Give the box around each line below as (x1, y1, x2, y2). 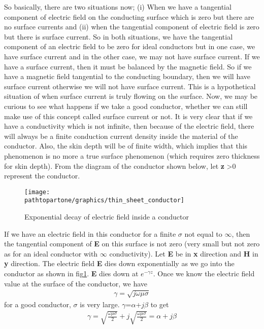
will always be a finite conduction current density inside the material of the (4, 130, 238, 141)
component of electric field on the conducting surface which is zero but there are (4, 11, 254, 22)
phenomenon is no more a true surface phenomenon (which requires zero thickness (4, 150, 260, 161)
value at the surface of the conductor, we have (4, 278, 148, 288)
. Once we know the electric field (153, 268, 255, 278)
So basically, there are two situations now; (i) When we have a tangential (4, 2, 232, 12)
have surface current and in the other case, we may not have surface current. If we (4, 51, 260, 61)
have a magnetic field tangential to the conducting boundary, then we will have (4, 71, 251, 82)
